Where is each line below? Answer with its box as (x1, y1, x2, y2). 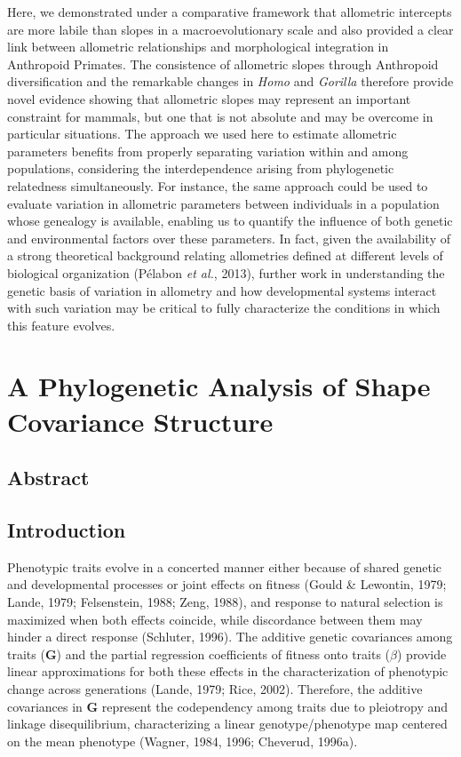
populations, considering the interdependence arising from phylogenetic (7, 159, 394, 178)
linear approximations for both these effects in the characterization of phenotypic (7, 662, 449, 681)
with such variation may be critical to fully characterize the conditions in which (7, 299, 441, 317)
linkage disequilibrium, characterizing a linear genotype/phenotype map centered (7, 714, 448, 733)
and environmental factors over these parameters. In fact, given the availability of (7, 228, 450, 247)
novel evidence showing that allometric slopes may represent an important (7, 89, 411, 108)
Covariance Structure (7, 402, 274, 439)
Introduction (7, 516, 126, 544)
